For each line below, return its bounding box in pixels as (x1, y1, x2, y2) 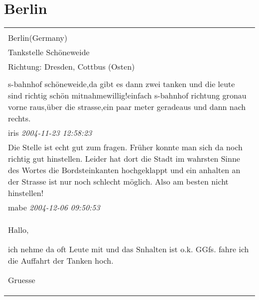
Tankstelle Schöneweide (8, 46, 90, 58)
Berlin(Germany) (8, 32, 68, 44)
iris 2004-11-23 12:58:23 (8, 127, 92, 139)
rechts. (8, 112, 31, 124)
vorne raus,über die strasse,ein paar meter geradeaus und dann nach (8, 101, 246, 113)
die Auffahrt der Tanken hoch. (8, 255, 114, 267)
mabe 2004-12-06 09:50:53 (8, 201, 100, 213)
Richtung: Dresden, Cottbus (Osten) (8, 61, 135, 73)
